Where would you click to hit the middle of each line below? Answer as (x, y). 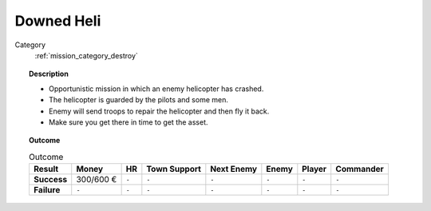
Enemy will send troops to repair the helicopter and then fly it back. (159, 111)
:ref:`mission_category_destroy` (87, 55)
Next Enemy (234, 169)
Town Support (174, 169)
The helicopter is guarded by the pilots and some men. (139, 100)
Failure (47, 190)
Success (50, 180)
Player (314, 169)
